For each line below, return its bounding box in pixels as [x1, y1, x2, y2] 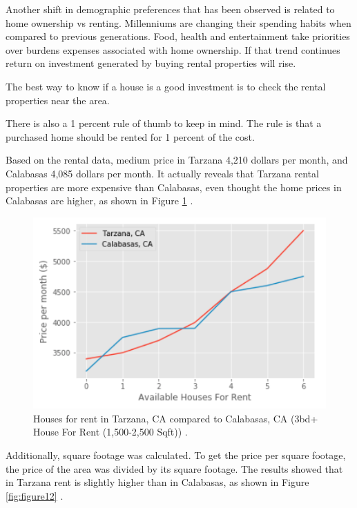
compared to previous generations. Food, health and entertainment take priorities [6, 29, 350, 43]
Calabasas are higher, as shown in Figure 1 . [6, 193, 193, 208]
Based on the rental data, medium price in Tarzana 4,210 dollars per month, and [6, 153, 348, 167]
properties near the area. [6, 92, 110, 107]
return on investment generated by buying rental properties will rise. [6, 56, 296, 70]
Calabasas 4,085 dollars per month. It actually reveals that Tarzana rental [6, 166, 319, 180]
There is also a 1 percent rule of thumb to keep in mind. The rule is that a [6, 116, 322, 130]
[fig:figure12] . [6, 488, 64, 502]
